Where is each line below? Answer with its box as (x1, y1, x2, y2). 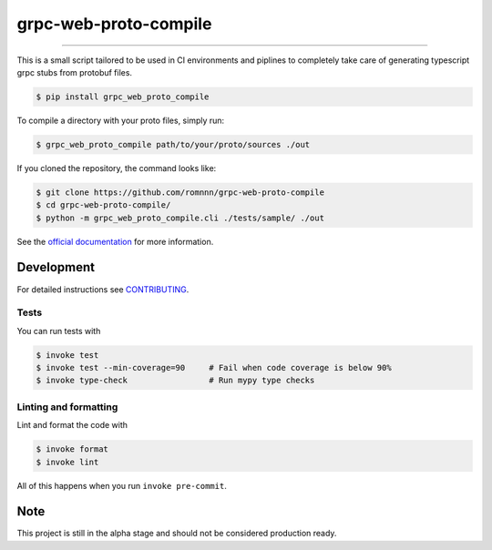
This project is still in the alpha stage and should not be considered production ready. (16, 528, 337, 539)
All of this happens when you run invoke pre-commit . (16, 480, 227, 491)
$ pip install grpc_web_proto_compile (36, 91, 210, 102)
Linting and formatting (16, 401, 118, 413)
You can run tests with (16, 325, 101, 336)
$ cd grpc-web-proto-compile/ (36, 200, 171, 210)
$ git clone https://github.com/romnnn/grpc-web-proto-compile (36, 187, 325, 198)
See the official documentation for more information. (16, 236, 214, 247)
